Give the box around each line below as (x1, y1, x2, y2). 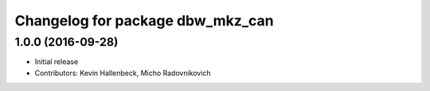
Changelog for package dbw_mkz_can (14, 12, 274, 29)
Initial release (34, 57, 79, 66)
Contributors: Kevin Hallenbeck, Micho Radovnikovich (34, 68, 211, 78)
